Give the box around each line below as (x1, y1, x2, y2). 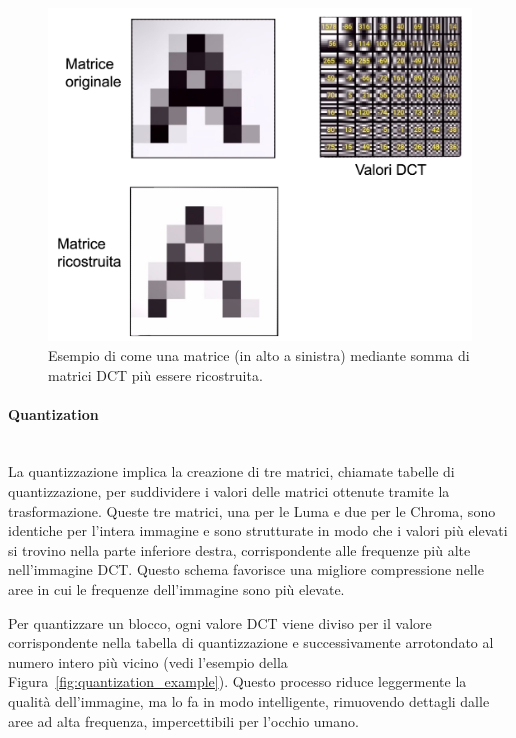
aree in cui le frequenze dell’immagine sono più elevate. (8, 579, 345, 600)
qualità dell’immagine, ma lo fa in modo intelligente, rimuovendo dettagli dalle (8, 691, 490, 712)
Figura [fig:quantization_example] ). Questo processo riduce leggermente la (8, 671, 467, 692)
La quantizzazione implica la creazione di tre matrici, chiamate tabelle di (8, 461, 455, 482)
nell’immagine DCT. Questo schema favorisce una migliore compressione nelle (8, 559, 484, 580)
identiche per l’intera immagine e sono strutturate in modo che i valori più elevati (8, 520, 508, 541)
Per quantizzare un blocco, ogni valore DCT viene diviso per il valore (8, 612, 432, 633)
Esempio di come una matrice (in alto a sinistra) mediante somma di (48, 344, 470, 365)
